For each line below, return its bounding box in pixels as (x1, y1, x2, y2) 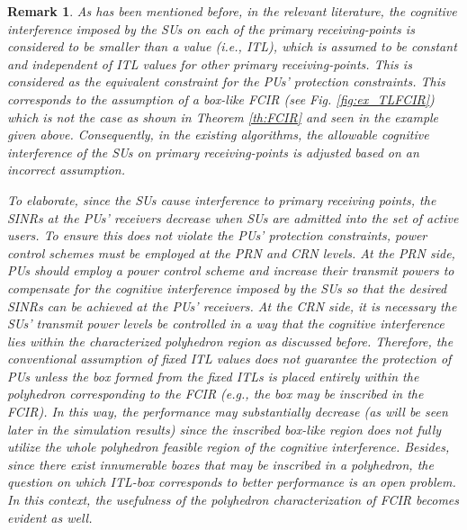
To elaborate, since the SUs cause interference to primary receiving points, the (7, 190, 436, 209)
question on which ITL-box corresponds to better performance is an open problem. (7, 472, 456, 491)
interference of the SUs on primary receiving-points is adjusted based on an (7, 142, 419, 161)
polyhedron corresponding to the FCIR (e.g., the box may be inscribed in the (7, 384, 424, 403)
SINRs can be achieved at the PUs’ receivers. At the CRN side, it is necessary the (7, 296, 457, 315)
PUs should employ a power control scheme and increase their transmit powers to (7, 261, 454, 280)
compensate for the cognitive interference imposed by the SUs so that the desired (7, 278, 447, 297)
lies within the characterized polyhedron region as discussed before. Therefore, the (7, 331, 454, 350)
